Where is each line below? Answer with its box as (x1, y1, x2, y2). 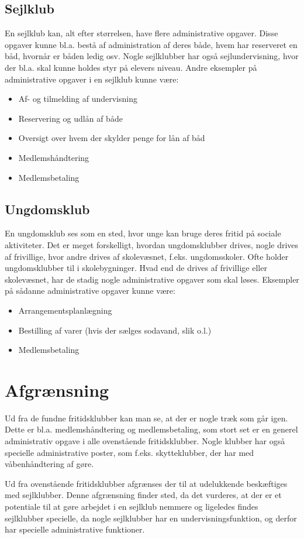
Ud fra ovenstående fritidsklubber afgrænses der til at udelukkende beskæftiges (5, 477, 288, 489)
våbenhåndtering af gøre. (5, 458, 94, 470)
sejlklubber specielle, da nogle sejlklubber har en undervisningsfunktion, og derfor (5, 511, 297, 524)
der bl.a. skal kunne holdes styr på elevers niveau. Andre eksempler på (5, 61, 257, 73)
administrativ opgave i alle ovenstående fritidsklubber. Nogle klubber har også (5, 435, 285, 447)
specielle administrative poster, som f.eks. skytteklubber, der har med (5, 446, 254, 458)
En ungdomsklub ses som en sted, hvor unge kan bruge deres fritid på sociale (5, 227, 281, 239)
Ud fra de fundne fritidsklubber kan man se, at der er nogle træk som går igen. (5, 411, 288, 424)
